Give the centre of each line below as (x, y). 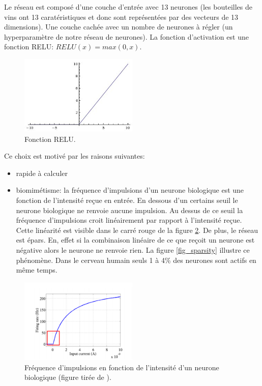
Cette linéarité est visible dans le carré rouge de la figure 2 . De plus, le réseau (137, 230)
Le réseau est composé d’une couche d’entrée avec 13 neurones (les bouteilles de (128, 7)
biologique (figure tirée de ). (68, 377)
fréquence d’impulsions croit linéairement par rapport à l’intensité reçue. (129, 220)
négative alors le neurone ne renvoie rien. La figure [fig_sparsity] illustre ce (133, 250)
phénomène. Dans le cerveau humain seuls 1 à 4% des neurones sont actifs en (136, 260)
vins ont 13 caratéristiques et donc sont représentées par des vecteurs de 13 (121, 17)
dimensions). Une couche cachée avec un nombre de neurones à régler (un (119, 27)
